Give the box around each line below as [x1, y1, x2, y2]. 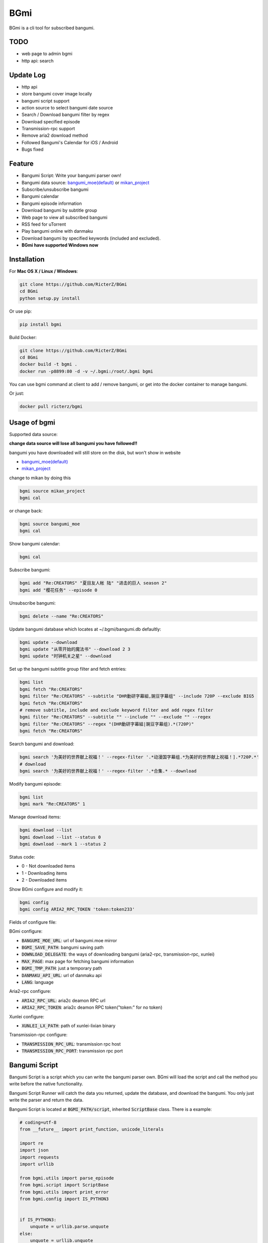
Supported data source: [9, 431, 58, 437]
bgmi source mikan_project [19, 488, 85, 494]
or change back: [9, 508, 43, 514]
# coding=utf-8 [19, 1119, 57, 1125]
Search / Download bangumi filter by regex [21, 112, 110, 118]
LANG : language [21, 979, 54, 985]
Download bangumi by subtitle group [21, 207, 97, 213]
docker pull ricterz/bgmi [19, 404, 83, 410]
